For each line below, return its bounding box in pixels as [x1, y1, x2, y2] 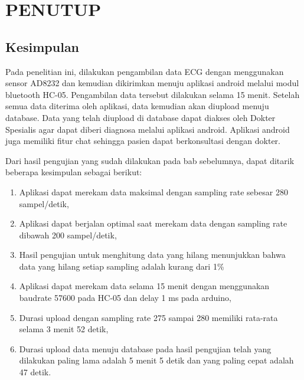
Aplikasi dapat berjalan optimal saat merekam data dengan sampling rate [19, 217, 287, 230]
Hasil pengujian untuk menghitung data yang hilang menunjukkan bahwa [19, 248, 286, 261]
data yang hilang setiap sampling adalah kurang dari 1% [19, 260, 224, 272]
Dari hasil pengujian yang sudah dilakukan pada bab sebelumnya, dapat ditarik [5, 154, 295, 166]
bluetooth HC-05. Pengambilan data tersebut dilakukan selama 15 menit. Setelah [5, 88, 300, 100]
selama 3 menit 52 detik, [19, 323, 109, 335]
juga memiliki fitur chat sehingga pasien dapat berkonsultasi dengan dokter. [5, 135, 280, 147]
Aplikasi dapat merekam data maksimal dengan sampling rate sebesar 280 [19, 185, 288, 198]
